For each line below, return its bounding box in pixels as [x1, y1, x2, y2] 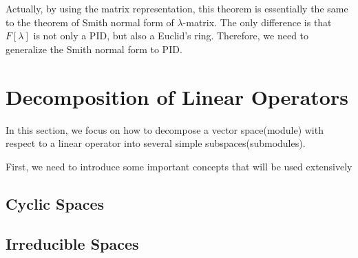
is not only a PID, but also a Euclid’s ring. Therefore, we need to [33, 28, 309, 43]
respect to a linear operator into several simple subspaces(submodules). [6, 136, 306, 150]
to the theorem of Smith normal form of [6, 14, 174, 29]
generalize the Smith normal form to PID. [6, 41, 182, 56]
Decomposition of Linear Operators [6, 82, 348, 110]
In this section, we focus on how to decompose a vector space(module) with [6, 122, 324, 137]
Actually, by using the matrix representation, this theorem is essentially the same [6, 1, 348, 15]
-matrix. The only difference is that [182, 14, 332, 29]
